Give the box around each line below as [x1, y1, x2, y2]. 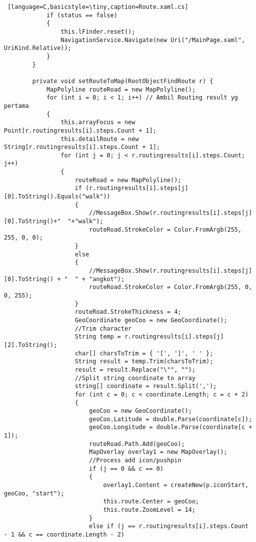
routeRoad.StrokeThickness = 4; [75, 308, 181, 316]
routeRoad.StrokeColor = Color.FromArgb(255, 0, [89, 284, 253, 291]
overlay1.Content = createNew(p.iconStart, [103, 482, 249, 489]
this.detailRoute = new [60, 135, 139, 143]
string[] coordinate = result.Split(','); [75, 383, 217, 390]
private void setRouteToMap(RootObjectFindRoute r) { [32, 77, 213, 85]
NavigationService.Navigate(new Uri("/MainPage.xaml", [60, 36, 245, 44]
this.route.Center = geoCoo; [103, 498, 199, 505]
